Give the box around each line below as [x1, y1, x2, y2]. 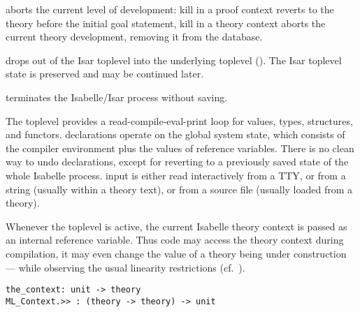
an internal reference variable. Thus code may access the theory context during [6, 232, 344, 247]
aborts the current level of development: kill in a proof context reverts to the [6, 2, 334, 16]
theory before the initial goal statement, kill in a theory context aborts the [6, 15, 326, 30]
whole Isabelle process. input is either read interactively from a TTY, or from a [6, 168, 346, 182]
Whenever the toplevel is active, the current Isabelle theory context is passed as [6, 218, 347, 233]
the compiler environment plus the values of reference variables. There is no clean [6, 140, 354, 155]
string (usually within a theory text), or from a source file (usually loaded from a [6, 181, 353, 196]
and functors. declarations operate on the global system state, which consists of [6, 127, 345, 142]
